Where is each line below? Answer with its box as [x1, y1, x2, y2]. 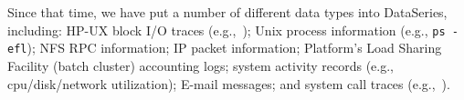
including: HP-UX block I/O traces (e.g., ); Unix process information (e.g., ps [7, 20, 446, 39]
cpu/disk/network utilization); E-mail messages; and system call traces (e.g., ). [7, 74, 450, 93]
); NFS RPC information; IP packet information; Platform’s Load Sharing [26, 38, 442, 57]
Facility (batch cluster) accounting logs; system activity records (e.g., [7, 55, 395, 75]
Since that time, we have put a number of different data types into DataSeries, [7, 3, 448, 21]
